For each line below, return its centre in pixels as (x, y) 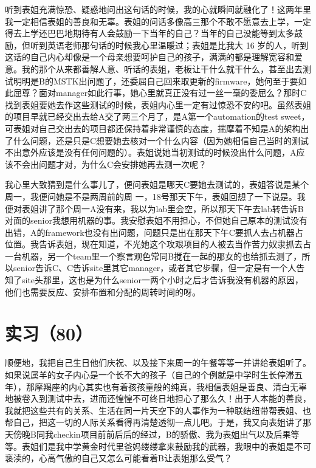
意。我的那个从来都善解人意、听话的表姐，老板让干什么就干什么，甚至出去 (154, 68)
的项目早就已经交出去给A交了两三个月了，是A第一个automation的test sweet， (157, 116)
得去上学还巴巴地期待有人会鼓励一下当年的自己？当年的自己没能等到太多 (149, 33)
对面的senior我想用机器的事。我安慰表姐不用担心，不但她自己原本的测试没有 (156, 220)
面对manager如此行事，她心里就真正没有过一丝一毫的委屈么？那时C (173, 93)
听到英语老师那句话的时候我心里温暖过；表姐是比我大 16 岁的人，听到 (169, 45)
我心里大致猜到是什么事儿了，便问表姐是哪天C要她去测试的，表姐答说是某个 (157, 184)
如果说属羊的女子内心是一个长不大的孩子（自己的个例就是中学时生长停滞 (149, 374)
